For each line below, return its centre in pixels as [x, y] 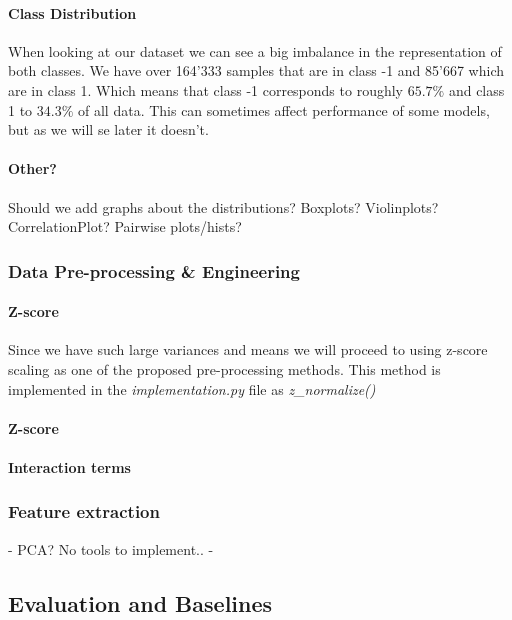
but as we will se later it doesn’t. [108, 129]
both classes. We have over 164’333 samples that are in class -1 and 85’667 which [256, 70]
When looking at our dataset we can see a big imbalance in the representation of [255, 50]
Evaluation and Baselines [140, 602]
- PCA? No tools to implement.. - [111, 548]
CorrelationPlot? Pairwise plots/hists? [125, 226]
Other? [32, 168]
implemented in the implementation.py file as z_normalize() [192, 388]
